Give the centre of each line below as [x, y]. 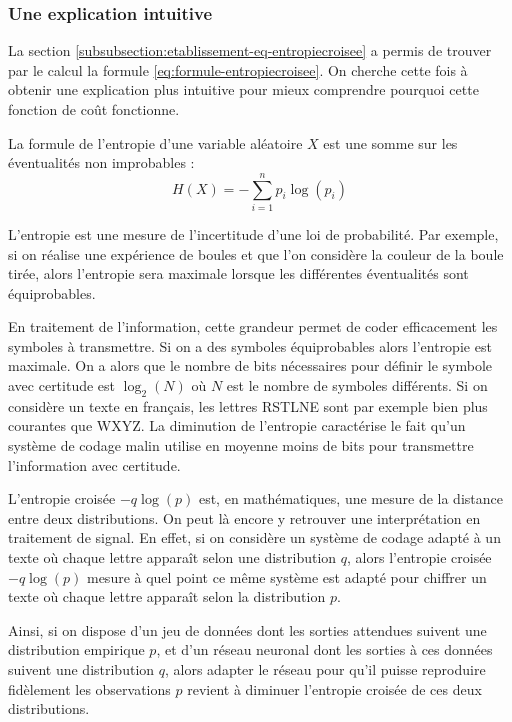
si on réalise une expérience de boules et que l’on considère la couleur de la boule [256, 253]
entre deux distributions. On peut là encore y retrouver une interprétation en [244, 517]
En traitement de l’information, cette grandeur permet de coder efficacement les [253, 326]
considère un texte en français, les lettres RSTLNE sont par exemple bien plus [248, 405]
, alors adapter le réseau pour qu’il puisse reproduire [325, 668]
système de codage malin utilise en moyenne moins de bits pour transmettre [241, 445]
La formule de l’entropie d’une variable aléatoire [155, 142]
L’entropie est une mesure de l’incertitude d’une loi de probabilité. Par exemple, [253, 233]
